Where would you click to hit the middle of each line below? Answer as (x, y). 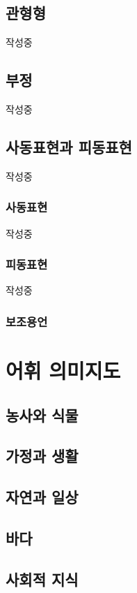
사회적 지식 (42, 579)
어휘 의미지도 (63, 371)
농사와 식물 (42, 415)
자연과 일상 (42, 497)
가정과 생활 (42, 456)
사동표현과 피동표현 (69, 146)
